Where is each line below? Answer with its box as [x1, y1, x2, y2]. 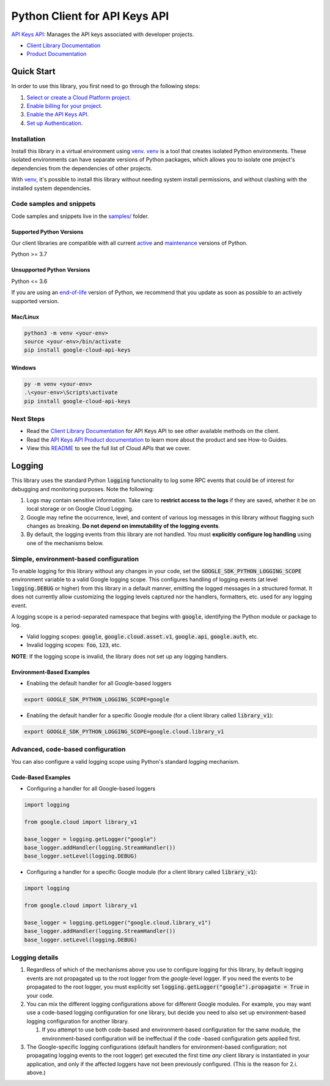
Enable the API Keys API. [26, 111, 89, 118]
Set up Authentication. [26, 119, 83, 127]
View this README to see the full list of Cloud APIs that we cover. [26, 445, 191, 452]
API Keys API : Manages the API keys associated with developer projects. [11, 31, 194, 38]
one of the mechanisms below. [26, 539, 104, 546]
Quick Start [11, 66, 56, 77]
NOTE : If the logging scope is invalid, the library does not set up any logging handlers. [11, 652, 229, 660]
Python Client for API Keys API [11, 9, 169, 23]
